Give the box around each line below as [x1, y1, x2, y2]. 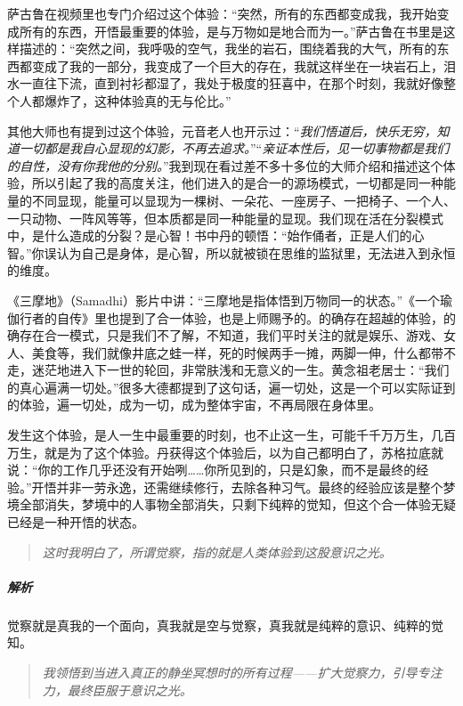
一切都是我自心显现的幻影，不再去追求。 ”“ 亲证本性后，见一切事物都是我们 [19, 139, 450, 158]
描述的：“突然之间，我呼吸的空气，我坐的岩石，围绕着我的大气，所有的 [19, 39, 437, 58]
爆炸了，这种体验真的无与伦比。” [44, 91, 231, 110]
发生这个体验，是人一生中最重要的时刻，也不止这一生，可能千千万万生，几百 [7, 426, 456, 444]
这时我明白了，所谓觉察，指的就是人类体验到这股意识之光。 [42, 542, 392, 561]
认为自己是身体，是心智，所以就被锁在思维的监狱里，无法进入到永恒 [56, 243, 456, 262]
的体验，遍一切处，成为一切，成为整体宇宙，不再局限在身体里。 [7, 395, 381, 414]
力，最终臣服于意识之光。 [42, 680, 192, 699]
